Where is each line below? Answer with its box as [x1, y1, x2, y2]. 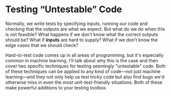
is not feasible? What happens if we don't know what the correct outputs [5, 31, 158, 37]
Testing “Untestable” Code [5, 4, 123, 15]
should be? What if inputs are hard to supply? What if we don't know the [5, 37, 158, 43]
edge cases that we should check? [5, 42, 79, 48]
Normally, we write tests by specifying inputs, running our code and [5, 20, 148, 27]
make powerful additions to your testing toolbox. [5, 84, 107, 90]
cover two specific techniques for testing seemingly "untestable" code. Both [5, 63, 166, 69]
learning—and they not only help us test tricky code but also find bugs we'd [5, 74, 165, 80]
